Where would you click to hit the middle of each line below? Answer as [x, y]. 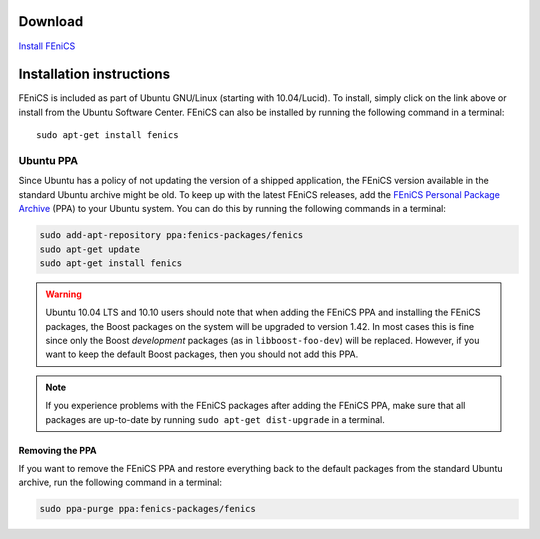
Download [51, 21]
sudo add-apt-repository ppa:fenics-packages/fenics [171, 235]
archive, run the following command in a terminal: [120, 482]
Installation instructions [94, 74]
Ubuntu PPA [48, 160]
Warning [63, 294]
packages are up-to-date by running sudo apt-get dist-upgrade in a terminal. [215, 419]
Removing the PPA [57, 450]
